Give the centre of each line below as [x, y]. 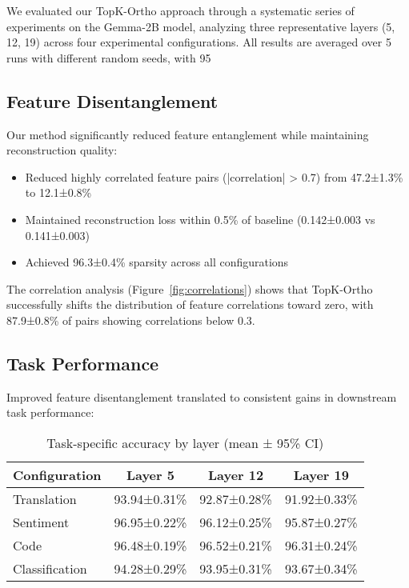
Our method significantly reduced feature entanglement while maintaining [188, 134]
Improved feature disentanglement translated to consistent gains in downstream [202, 396]
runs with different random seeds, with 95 [109, 57]
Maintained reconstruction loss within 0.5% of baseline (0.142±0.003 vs [200, 219]
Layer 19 [321, 474]
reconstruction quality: [62, 150]
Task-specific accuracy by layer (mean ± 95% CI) [185, 442]
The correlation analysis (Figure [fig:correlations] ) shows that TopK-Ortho [190, 288]
